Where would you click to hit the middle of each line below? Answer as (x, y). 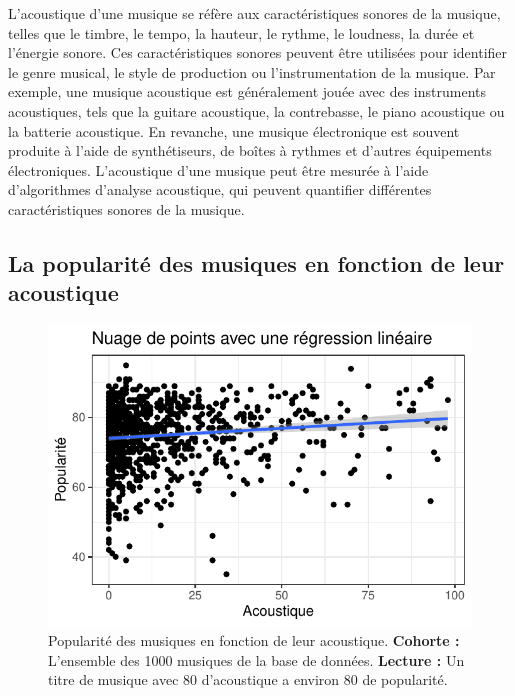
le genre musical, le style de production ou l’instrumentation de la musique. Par (252, 71)
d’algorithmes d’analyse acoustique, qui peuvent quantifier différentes (220, 189)
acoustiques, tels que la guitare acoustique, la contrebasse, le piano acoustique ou (256, 110)
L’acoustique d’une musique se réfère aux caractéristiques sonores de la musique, (254, 13)
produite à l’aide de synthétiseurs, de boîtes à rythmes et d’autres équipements (250, 150)
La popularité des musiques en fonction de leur (256, 262)
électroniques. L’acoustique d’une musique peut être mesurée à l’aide (218, 169)
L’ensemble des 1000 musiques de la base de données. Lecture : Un (256, 659)
